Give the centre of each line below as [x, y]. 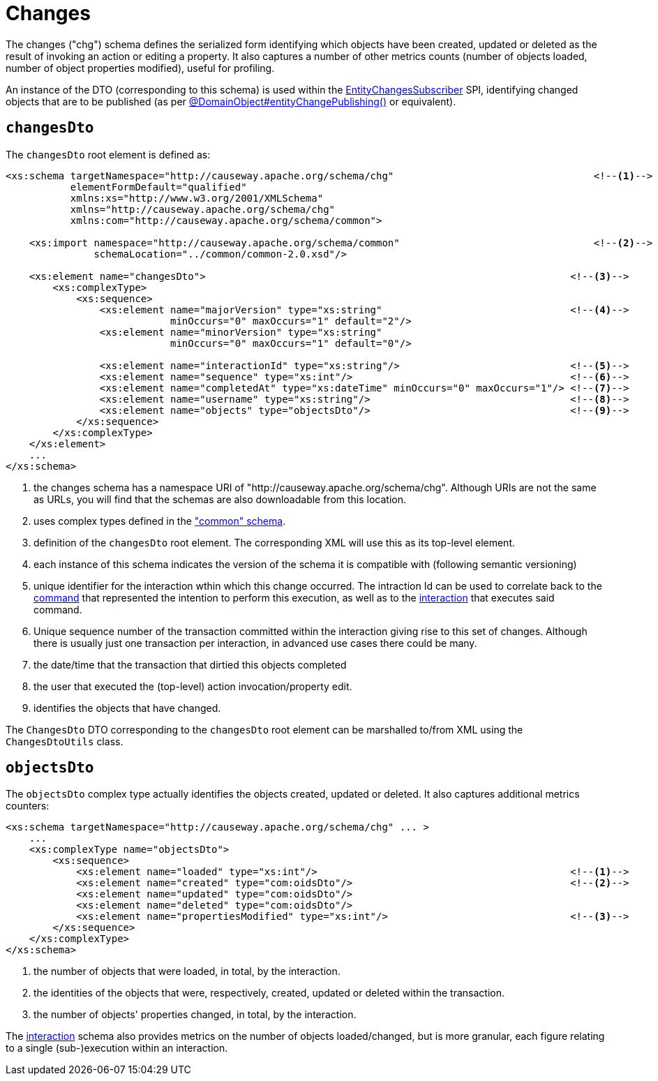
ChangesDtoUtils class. [65, 741]
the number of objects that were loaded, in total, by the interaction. [187, 971]
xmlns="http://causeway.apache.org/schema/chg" [203, 209]
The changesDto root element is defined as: [108, 154]
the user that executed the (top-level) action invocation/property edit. [193, 686]
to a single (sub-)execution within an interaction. [117, 1048]
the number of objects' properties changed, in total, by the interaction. [195, 1015]
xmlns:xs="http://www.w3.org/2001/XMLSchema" [197, 198]
